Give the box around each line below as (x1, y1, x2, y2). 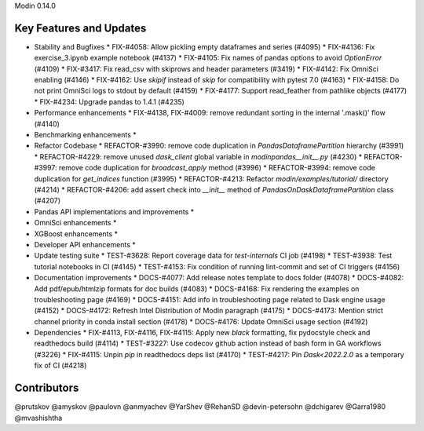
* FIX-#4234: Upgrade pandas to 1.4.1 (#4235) (34, 97, 185, 106)
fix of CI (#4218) (34, 361, 87, 371)
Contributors (14, 382, 79, 395)
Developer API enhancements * (34, 239, 137, 249)
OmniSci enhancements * (34, 218, 117, 228)
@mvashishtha (14, 413, 63, 422)
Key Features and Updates (14, 21, 147, 35)
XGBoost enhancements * (34, 228, 118, 239)
